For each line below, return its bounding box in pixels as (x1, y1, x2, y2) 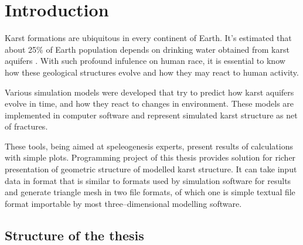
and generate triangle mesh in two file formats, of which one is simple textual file (5, 186, 295, 198)
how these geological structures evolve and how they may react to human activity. (5, 66, 299, 78)
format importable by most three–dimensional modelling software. (5, 197, 242, 209)
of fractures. (5, 120, 48, 132)
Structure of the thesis (5, 226, 144, 244)
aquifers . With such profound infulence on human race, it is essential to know (5, 55, 285, 67)
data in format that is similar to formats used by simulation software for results (5, 174, 291, 186)
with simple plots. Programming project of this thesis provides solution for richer (5, 151, 296, 164)
